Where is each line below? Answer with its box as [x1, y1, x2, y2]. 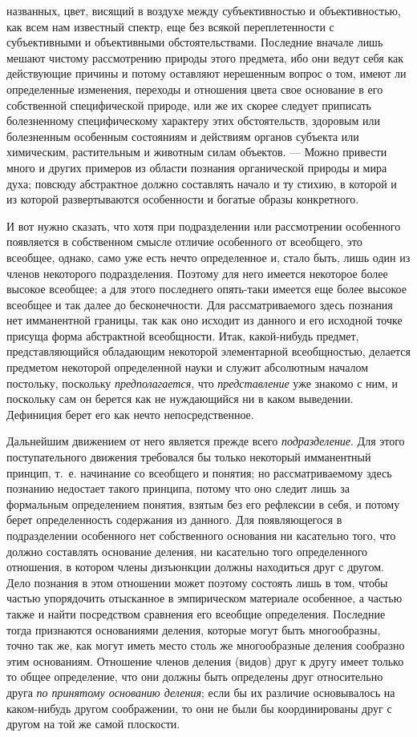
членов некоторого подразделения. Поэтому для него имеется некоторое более [6, 264, 388, 281]
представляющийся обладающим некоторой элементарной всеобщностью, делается [6, 343, 411, 360]
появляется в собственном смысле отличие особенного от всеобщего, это [6, 233, 362, 250]
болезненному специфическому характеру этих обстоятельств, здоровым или [6, 112, 380, 129]
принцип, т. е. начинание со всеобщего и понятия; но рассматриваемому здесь [6, 464, 392, 481]
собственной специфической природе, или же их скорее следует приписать [6, 96, 371, 113]
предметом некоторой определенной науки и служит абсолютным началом [6, 359, 369, 376]
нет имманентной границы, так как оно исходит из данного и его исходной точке [6, 312, 403, 328]
